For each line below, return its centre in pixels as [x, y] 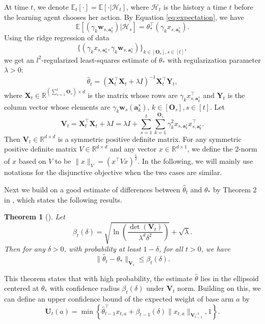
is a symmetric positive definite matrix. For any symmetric [150, 139]
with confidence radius [85, 288]
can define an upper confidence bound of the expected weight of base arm [119, 298]
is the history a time [195, 7]
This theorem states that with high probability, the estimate [98, 278]
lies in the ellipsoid [230, 278]
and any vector [133, 149]
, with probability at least [102, 249]
